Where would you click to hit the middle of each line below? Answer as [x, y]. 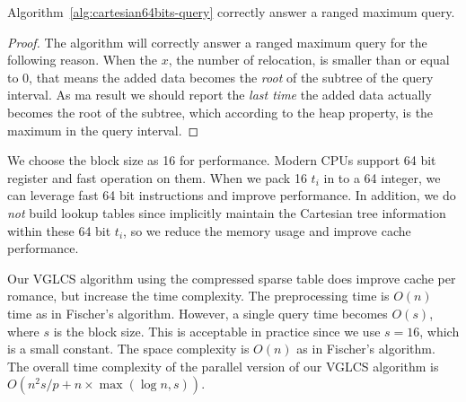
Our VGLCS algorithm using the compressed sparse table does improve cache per [232, 278]
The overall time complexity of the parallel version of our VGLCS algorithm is [223, 366]
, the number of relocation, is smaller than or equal [309, 60]
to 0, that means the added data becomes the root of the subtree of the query [220, 77]
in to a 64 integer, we [382, 177]
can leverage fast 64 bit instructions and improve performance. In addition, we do [232, 195]
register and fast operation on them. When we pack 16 [157, 177]
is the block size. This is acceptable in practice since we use [217, 331]
